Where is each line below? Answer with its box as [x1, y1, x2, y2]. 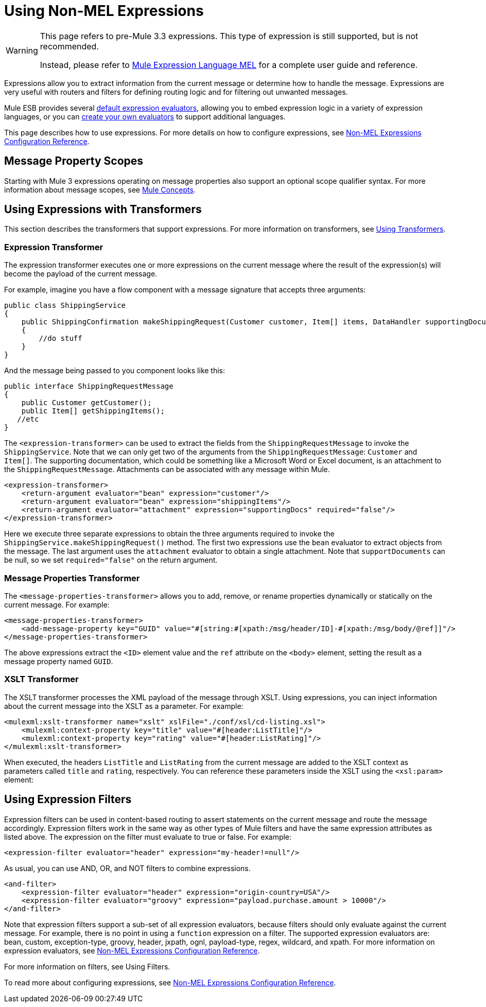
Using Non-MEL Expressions [4, 2, 204, 20]
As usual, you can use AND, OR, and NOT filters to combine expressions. [4, 863, 251, 873]
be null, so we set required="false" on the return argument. [4, 555, 218, 565]
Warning [6, 45, 38, 56]
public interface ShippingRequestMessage [4, 382, 173, 391]
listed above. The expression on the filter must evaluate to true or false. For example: [4, 832, 292, 841]
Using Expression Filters [4, 793, 132, 806]
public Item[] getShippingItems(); [21, 407, 165, 415]
